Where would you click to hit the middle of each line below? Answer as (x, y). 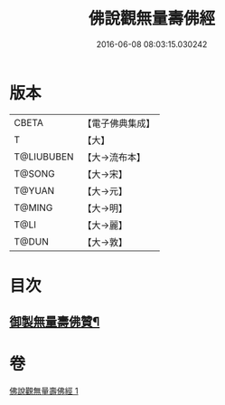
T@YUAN (34, 190)
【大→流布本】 (114, 157)
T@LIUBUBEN (44, 157)
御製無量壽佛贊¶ (55, 322)
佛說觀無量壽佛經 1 (44, 391)
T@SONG (35, 173)
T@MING (33, 207)
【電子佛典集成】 (119, 123)
